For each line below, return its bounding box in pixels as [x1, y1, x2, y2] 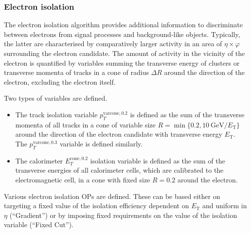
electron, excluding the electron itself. [4, 76, 116, 87]
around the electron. [177, 174, 238, 184]
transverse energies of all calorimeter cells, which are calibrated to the [15, 165, 224, 175]
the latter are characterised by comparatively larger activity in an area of [4, 38, 222, 49]
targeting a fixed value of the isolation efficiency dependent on [4, 200, 189, 211]
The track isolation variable [15, 109, 98, 119]
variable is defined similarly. [59, 138, 143, 148]
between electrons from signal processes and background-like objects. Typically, [4, 29, 240, 39]
